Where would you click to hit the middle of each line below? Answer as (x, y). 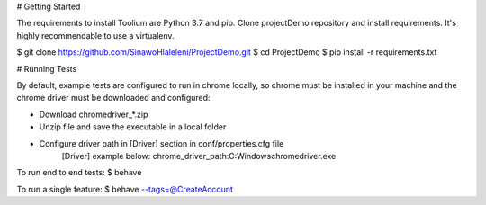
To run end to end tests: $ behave (79, 173)
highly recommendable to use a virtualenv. (95, 35)
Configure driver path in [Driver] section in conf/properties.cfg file (162, 143)
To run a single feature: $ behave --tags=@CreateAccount (125, 189)
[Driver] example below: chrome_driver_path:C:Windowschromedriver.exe (199, 156)
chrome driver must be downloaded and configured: (113, 98)
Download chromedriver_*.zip (94, 114)
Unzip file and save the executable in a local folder (133, 127)
